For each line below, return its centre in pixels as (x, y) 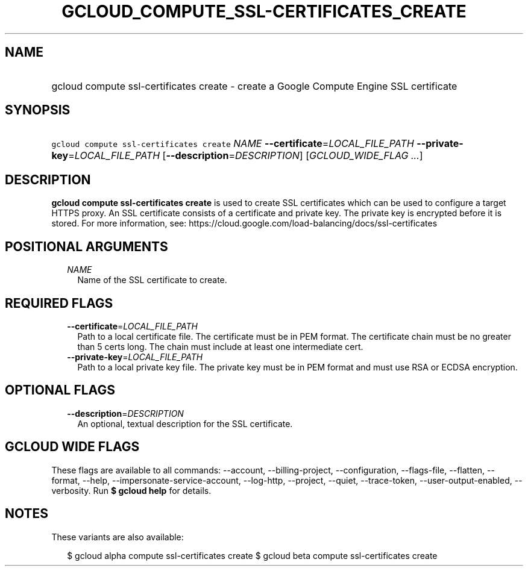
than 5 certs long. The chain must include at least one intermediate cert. (220, 346)
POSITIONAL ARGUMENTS (86, 246)
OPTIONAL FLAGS (60, 390)
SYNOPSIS (38, 110)
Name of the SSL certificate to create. (152, 280)
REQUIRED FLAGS (59, 303)
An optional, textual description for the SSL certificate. (185, 423)
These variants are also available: (118, 537)
